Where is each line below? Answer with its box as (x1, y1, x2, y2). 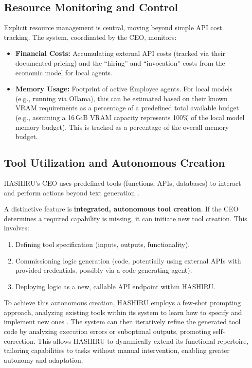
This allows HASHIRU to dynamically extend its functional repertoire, (37, 335, 249, 346)
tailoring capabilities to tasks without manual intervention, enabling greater (4, 345, 230, 355)
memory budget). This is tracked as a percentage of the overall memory (15, 122, 229, 132)
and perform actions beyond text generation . (4, 187, 139, 197)
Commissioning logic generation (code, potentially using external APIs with (15, 255, 241, 265)
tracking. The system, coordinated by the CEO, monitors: (4, 32, 177, 42)
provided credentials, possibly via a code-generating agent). (15, 265, 192, 275)
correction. (4, 335, 36, 346)
